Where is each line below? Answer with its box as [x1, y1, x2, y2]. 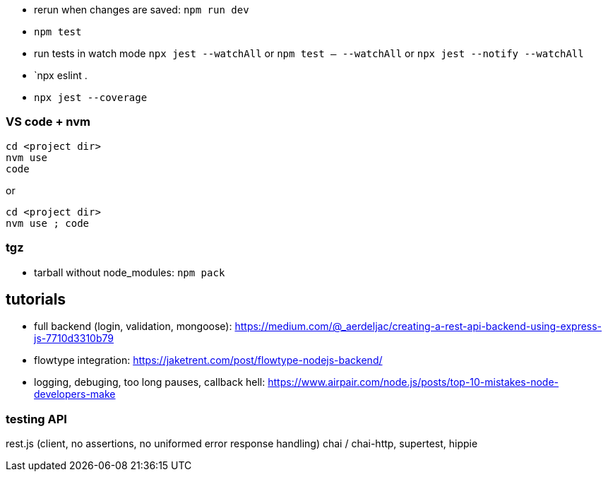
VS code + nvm [6, 114, 91, 129]
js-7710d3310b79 [34, 332, 114, 345]
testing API [6, 411, 67, 426]
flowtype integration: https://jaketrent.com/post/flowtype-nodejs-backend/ [34, 354, 383, 367]
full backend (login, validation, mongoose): [34, 320, 232, 333]
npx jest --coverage [34, 92, 148, 103]
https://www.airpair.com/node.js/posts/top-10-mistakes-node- [268, 376, 559, 389]
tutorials [6, 290, 66, 308]
